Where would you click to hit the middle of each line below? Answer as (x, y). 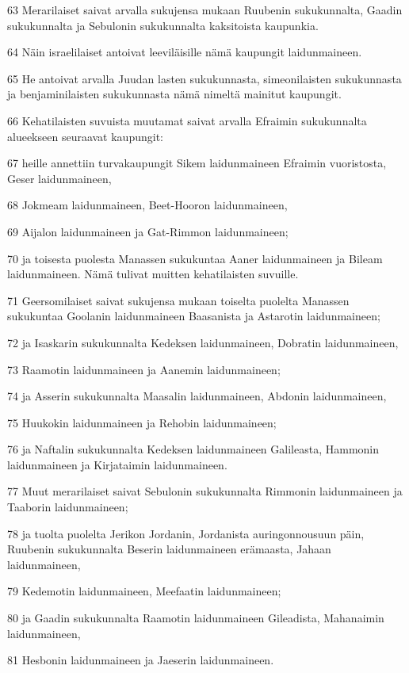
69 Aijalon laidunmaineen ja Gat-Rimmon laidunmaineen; (148, 231)
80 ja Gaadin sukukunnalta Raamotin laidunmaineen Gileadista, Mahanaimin (196, 618)
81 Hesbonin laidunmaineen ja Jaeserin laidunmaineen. (141, 660)
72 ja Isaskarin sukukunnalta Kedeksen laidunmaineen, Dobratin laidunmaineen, (203, 342)
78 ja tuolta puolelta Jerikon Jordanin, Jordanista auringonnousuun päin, (186, 533)
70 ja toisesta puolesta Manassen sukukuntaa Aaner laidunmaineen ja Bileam (195, 258)
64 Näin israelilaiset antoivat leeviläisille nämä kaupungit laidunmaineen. (185, 52)
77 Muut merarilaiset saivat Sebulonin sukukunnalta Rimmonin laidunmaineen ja (205, 491)
